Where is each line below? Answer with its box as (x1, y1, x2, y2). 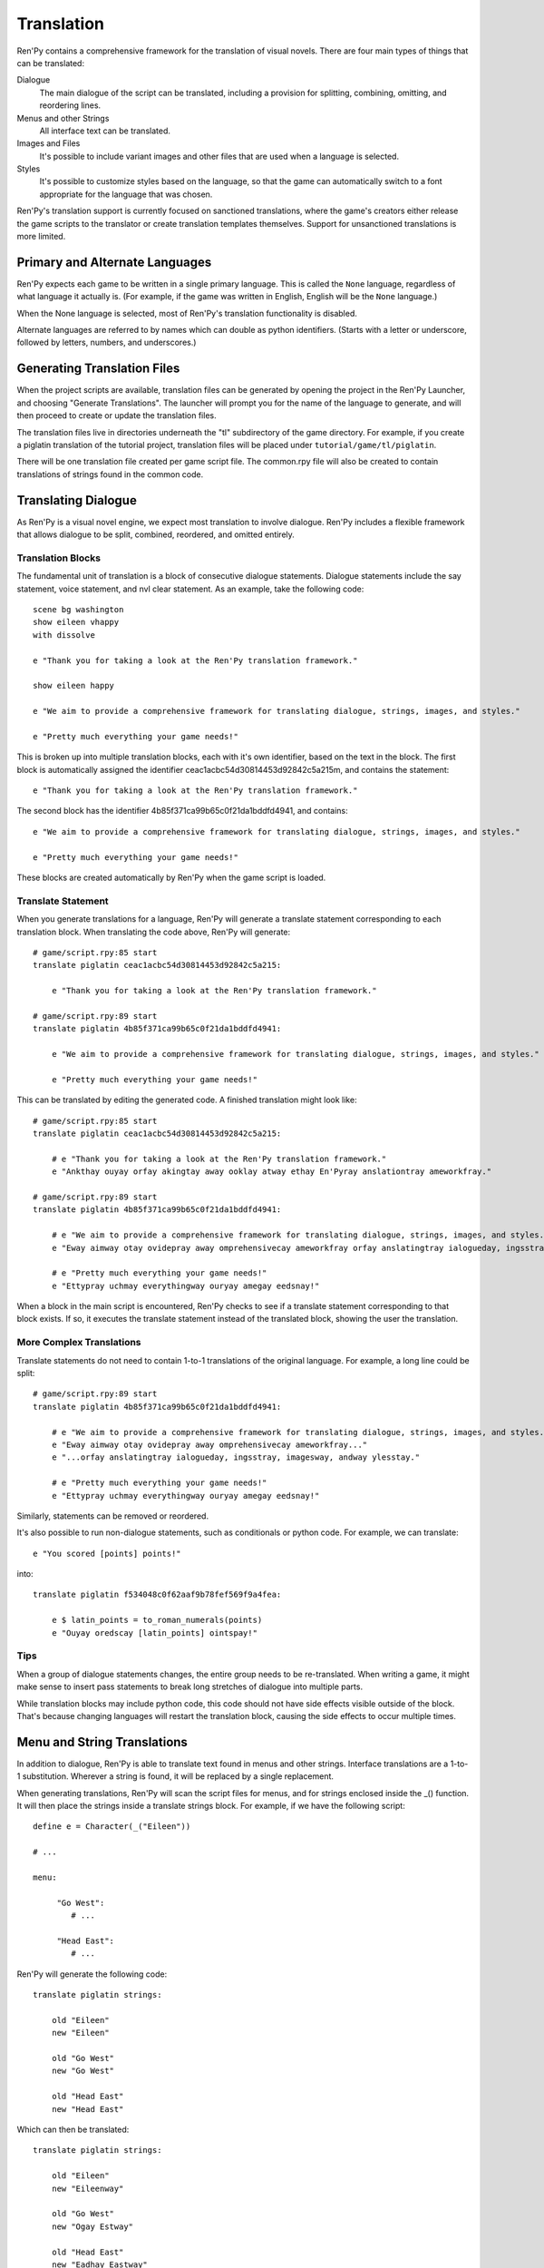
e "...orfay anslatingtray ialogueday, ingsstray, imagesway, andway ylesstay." (51, 1452, 421, 1462)
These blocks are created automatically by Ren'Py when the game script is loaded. (16, 872, 326, 883)
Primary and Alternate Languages (16, 254, 212, 269)
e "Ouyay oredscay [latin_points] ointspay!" (51, 1628, 258, 1637)
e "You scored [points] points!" (33, 1548, 181, 1559)
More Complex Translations (16, 1336, 141, 1349)
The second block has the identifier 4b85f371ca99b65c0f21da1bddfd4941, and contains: (16, 806, 348, 816)
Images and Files (16, 138, 81, 149)
